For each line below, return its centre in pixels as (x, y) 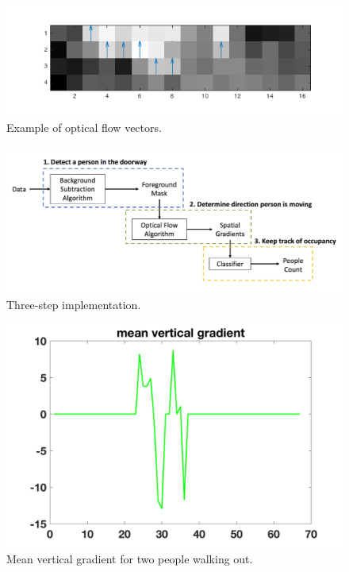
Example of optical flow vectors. (84, 128)
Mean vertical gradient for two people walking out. (130, 559)
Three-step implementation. (74, 304)
